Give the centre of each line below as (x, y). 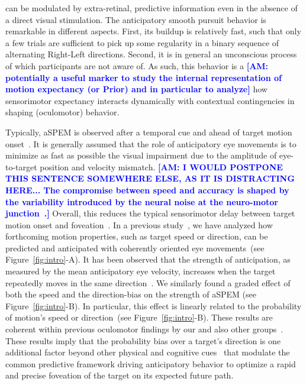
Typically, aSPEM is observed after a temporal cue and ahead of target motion (149, 132)
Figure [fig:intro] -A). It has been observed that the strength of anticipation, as (148, 259)
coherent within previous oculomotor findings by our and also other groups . (144, 329)
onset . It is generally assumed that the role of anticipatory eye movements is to (151, 143)
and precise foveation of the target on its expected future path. (120, 375)
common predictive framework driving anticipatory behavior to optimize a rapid (151, 363)
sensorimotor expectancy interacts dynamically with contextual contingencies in (150, 100)
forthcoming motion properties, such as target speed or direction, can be (137, 236)
